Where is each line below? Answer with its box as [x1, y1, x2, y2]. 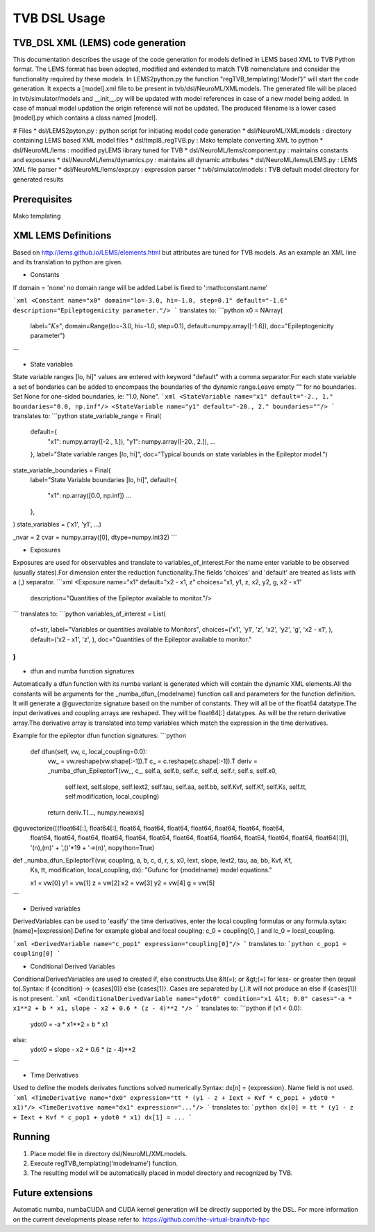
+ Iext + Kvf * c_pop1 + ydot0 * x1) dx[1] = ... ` [12, 1113, 193, 1121]
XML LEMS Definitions [12, 230, 112, 241]
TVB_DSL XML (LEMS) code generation [12, 37, 186, 49]
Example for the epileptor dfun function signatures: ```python [12, 731, 187, 740]
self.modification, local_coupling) [65, 792, 160, 801]
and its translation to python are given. [12, 257, 123, 266]
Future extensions [12, 1187, 93, 1199]
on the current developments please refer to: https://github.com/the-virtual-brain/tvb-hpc [12, 1215, 270, 1224]
